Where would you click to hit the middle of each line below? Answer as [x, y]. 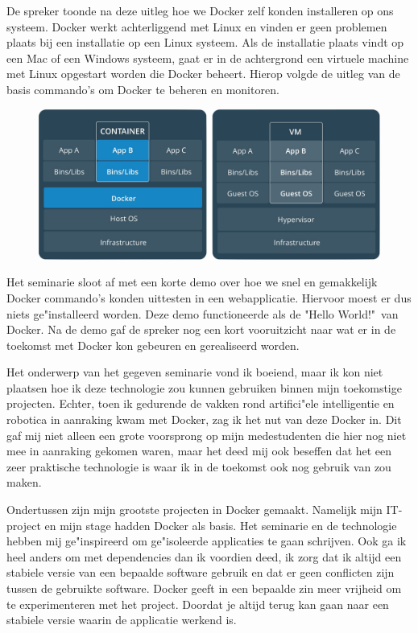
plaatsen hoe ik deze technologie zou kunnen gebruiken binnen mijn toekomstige [204, 387]
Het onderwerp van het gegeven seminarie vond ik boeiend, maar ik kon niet [195, 372]
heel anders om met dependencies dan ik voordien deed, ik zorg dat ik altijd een [204, 556]
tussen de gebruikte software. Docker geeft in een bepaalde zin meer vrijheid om [204, 588]
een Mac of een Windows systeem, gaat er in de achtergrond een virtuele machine [208, 58]
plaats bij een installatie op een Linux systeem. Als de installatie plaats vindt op [205, 42]
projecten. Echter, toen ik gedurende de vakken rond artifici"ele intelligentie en [201, 403]
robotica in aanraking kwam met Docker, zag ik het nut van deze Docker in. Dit [204, 419]
